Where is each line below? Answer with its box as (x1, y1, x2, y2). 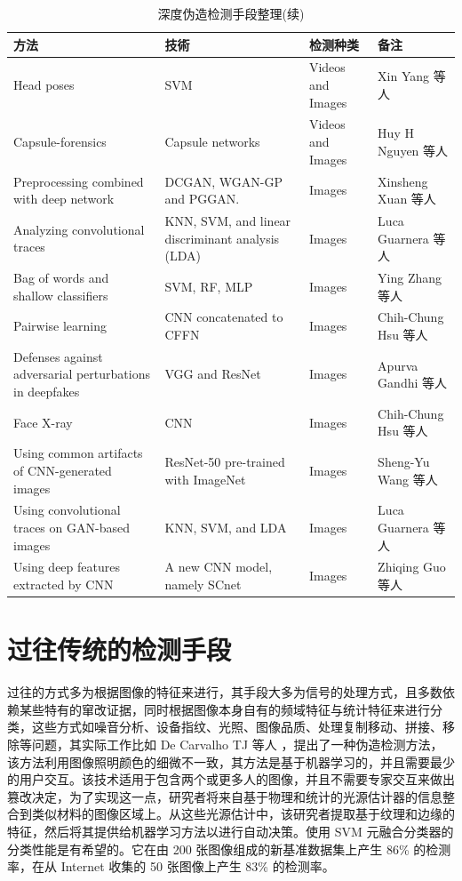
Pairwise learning (13, 316, 107, 335)
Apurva (378, 356, 418, 374)
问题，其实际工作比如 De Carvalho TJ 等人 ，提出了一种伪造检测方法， (31, 734, 443, 753)
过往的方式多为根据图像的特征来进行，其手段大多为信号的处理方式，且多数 (7, 683, 442, 701)
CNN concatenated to (164, 308, 283, 326)
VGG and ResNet (164, 364, 261, 383)
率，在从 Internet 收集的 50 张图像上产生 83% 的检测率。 (7, 857, 335, 876)
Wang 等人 (378, 469, 438, 488)
